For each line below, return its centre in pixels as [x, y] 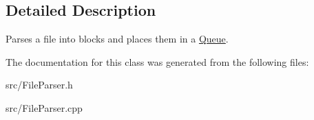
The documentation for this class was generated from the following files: [157, 61]
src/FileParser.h [39, 85]
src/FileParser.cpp [44, 107]
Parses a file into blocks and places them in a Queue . [117, 39]
